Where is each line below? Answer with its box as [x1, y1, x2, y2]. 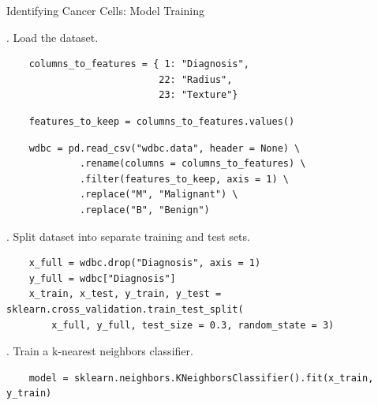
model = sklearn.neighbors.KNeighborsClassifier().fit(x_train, [28, 372, 374, 384]
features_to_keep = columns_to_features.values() [28, 115, 295, 127]
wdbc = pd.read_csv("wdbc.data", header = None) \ [28, 142, 301, 154]
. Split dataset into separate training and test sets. [6, 227, 250, 244]
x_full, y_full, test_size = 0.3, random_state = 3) [51, 319, 335, 331]
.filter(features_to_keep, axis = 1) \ [80, 173, 289, 185]
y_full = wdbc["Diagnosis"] [28, 272, 176, 284]
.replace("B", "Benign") [80, 204, 210, 216]
